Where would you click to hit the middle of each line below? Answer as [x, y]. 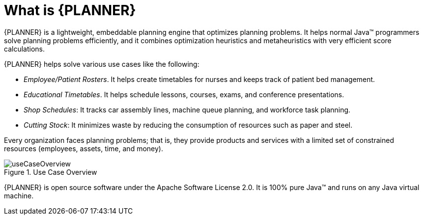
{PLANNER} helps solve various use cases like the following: [102, 64]
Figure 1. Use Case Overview [51, 172]
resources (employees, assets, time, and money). [84, 148]
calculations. [24, 49]
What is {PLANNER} [70, 10]
